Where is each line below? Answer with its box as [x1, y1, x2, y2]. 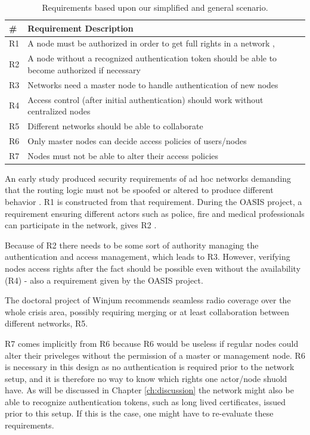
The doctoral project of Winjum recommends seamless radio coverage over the [5, 294, 291, 306]
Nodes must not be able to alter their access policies [27, 149, 219, 161]
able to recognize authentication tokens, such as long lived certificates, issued [5, 395, 286, 408]
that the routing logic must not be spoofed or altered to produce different [5, 184, 274, 196]
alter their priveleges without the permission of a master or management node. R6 [5, 349, 305, 361]
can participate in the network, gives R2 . [5, 219, 157, 231]
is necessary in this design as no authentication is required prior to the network [5, 361, 294, 373]
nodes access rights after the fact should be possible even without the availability [5, 262, 301, 274]
